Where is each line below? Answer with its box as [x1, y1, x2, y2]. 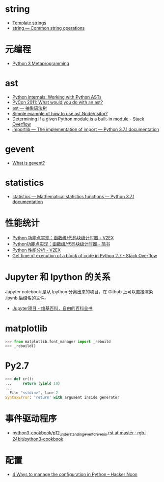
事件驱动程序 [5, 413, 57, 424]
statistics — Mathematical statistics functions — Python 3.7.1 [12, 193, 135, 199]
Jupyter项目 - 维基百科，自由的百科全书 [12, 305, 93, 311]
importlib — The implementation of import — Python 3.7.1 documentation [12, 126, 160, 132]
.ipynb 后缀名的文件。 [5, 295, 49, 301]
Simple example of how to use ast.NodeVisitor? [12, 110, 108, 116]
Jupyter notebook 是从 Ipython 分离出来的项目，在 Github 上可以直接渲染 [5, 288, 153, 294]
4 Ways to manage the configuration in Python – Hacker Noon [12, 472, 137, 478]
